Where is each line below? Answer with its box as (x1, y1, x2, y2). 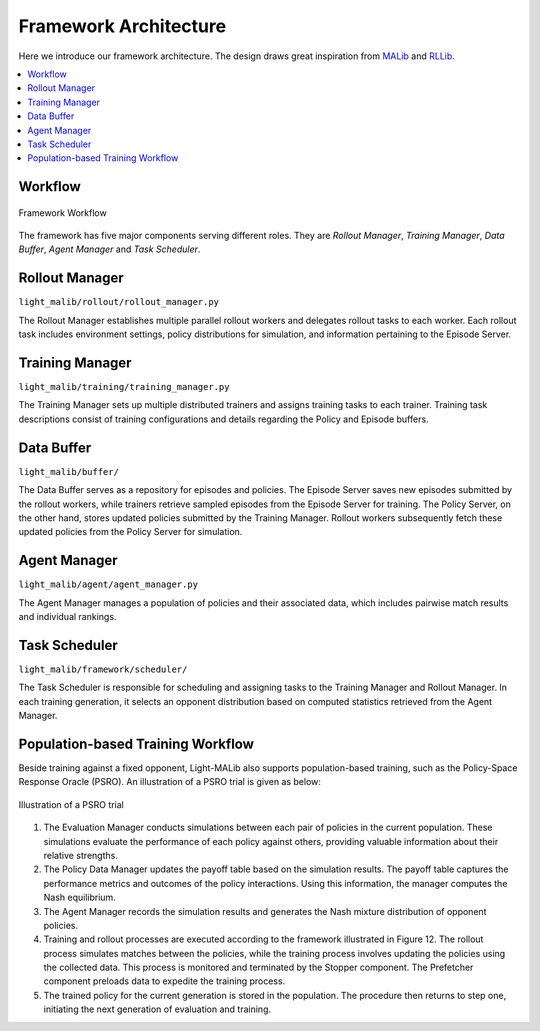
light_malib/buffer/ (18, 466, 120, 477)
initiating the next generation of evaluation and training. (43, 1003, 272, 1015)
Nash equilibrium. (43, 891, 117, 904)
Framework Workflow (18, 206, 107, 219)
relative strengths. (43, 849, 119, 861)
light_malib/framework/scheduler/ (18, 663, 188, 675)
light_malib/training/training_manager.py (18, 381, 230, 393)
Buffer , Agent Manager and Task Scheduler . (18, 243, 201, 255)
